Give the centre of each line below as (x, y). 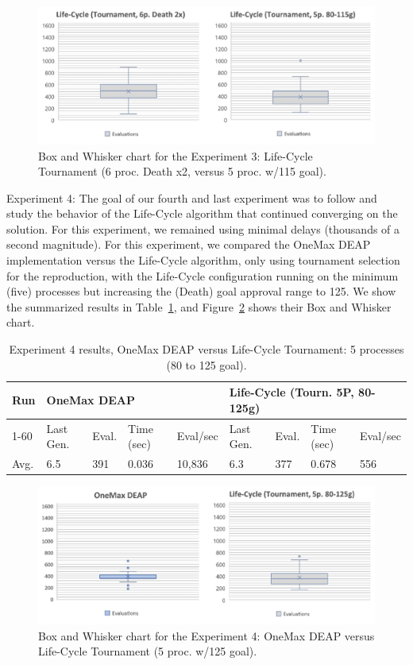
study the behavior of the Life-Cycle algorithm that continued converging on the (202, 213)
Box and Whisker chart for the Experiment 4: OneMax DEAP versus (206, 635)
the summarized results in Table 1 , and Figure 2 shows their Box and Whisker (199, 306)
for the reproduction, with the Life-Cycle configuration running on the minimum (203, 275)
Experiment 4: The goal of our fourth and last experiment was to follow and (192, 197)
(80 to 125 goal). (206, 364)
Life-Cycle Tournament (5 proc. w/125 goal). (148, 651)
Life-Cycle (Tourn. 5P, (291, 392)
